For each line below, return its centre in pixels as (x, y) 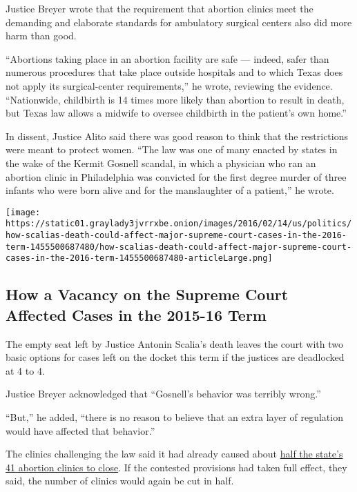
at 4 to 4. (25, 370)
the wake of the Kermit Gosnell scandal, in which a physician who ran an (161, 163)
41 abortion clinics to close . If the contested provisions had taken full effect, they (176, 467)
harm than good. (41, 36)
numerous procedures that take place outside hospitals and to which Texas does (174, 72)
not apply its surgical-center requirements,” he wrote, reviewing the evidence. (169, 85)
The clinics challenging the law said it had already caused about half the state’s (174, 454)
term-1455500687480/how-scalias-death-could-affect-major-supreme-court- (179, 247)
